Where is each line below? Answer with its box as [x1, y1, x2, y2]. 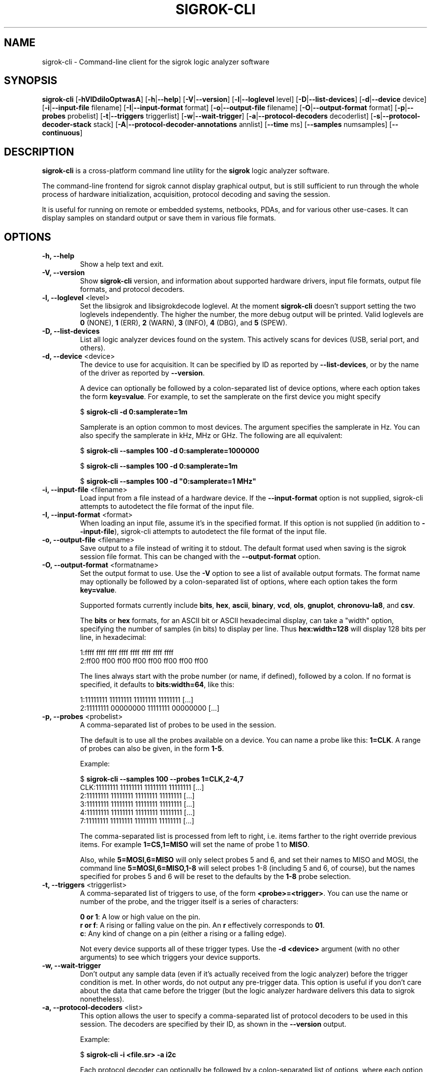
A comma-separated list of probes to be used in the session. [80, 721, 277, 729]
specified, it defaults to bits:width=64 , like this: [80, 680, 235, 689]
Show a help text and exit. [80, 260, 164, 269]
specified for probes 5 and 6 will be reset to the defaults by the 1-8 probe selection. [80, 872, 351, 881]
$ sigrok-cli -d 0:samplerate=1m [80, 408, 187, 416]
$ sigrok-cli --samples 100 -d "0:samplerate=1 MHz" [80, 477, 256, 486]
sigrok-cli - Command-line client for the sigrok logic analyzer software [42, 57, 270, 66]
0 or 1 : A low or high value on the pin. [80, 913, 201, 921]
